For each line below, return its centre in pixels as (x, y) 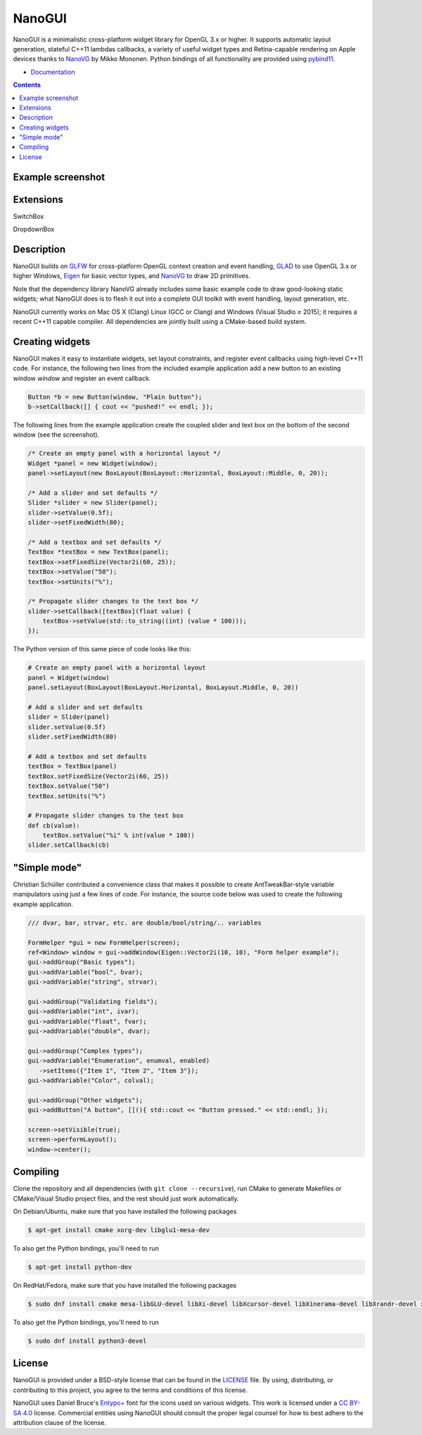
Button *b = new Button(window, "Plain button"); (115, 397)
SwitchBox (28, 216)
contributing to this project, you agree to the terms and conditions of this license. (130, 1390)
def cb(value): (54, 825)
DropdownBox (34, 230)
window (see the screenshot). (56, 435)
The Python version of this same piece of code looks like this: (102, 649)
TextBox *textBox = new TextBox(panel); (98, 552)
